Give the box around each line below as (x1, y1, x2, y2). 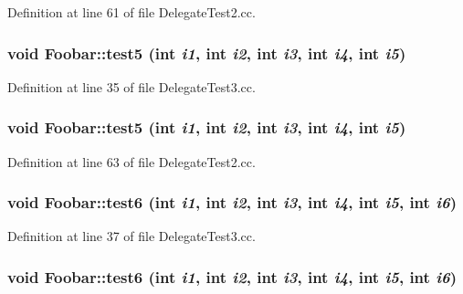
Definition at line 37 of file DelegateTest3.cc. (7, 226, 256, 246)
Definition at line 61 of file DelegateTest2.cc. (7, 3, 256, 21)
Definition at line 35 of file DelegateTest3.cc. (7, 77, 256, 96)
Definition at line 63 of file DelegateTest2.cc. (7, 152, 256, 171)
